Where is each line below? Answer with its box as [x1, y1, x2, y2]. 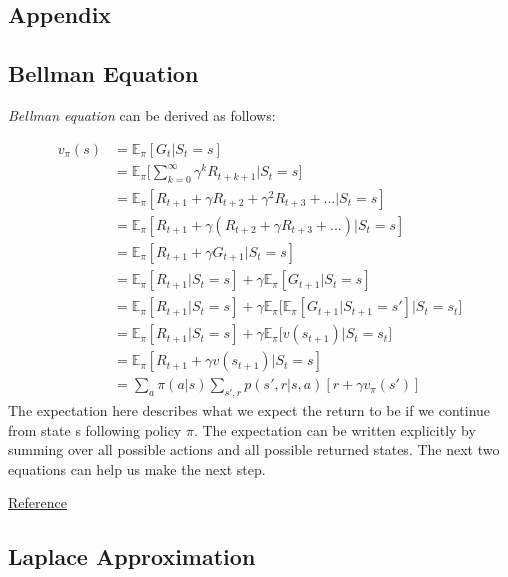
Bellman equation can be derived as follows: [8, 104, 276, 125]
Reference [8, 492, 67, 513]
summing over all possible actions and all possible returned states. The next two [8, 439, 500, 460]
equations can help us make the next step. [8, 458, 266, 479]
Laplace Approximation [8, 541, 256, 572]
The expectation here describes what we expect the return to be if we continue [8, 399, 491, 420]
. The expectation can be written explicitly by [193, 419, 476, 440]
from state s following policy [8, 419, 182, 440]
